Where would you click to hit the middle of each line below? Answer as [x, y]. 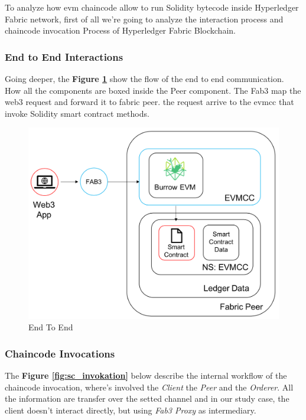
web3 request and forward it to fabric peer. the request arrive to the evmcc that [149, 102]
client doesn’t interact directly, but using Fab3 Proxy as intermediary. [131, 410]
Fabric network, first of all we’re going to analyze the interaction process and [144, 19]
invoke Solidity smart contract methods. [77, 113]
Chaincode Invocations [60, 353]
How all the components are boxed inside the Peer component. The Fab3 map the [153, 90]
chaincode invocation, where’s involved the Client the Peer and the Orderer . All [149, 387]
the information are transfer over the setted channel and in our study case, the [147, 398]
